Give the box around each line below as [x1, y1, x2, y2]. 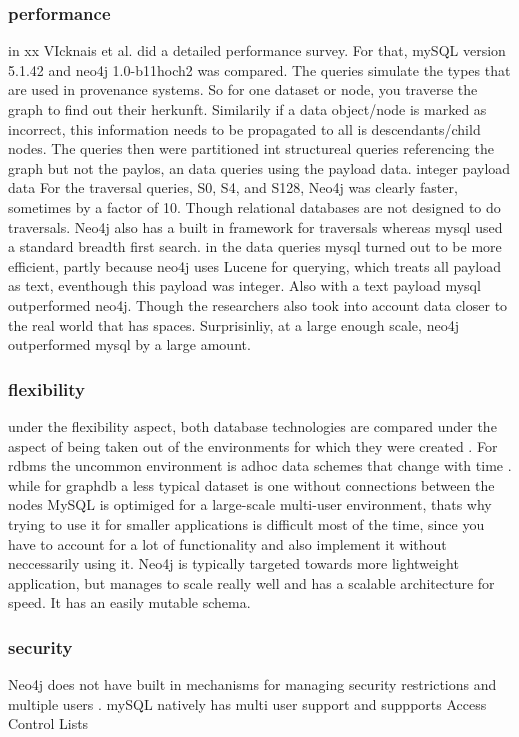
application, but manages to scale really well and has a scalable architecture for [8, 572, 495, 593]
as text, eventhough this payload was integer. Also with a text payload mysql [8, 275, 481, 296]
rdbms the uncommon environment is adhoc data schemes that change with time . [8, 455, 512, 476]
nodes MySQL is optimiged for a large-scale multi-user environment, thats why [8, 494, 492, 515]
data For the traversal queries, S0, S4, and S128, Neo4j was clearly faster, [8, 177, 458, 198]
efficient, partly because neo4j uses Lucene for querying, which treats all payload [8, 255, 501, 276]
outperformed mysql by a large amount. [8, 334, 251, 355]
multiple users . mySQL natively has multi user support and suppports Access [8, 693, 487, 714]
